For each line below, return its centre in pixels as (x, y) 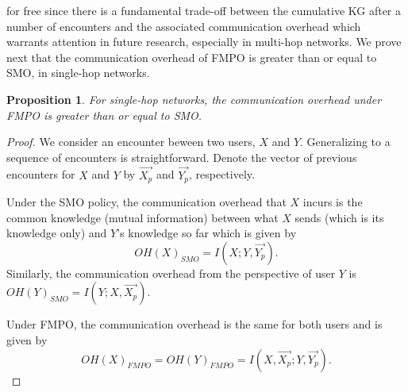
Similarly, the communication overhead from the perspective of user (171, 273)
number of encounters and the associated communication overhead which (184, 26)
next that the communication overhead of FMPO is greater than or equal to (192, 57)
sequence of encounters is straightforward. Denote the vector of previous (182, 157)
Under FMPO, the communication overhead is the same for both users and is (194, 324)
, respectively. (221, 174)
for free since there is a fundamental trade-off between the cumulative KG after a (204, 10)
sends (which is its (339, 217)
